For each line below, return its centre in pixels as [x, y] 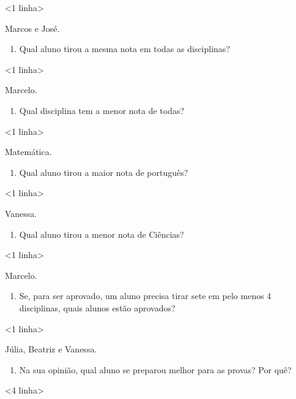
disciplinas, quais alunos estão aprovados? [97, 307]
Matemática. [28, 152]
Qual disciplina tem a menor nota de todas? [102, 110]
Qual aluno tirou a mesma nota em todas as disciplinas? [124, 49]
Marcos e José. [32, 28]
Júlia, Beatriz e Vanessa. [51, 349]
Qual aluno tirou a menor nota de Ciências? [102, 234]
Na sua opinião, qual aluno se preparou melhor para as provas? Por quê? [155, 369]
